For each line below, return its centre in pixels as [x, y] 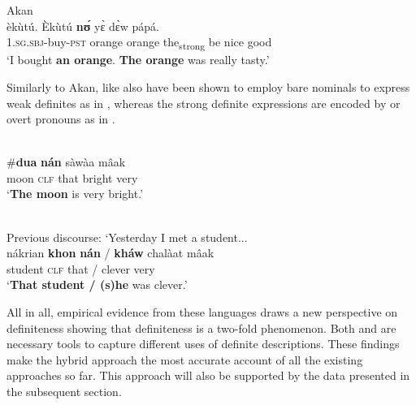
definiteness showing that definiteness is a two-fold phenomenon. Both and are [201, 327]
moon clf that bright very [72, 177]
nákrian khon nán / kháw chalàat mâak [110, 253]
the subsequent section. [64, 391]
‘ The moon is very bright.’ [75, 194]
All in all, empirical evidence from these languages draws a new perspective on [202, 312]
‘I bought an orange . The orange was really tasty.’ [138, 60]
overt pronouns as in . [61, 119]
